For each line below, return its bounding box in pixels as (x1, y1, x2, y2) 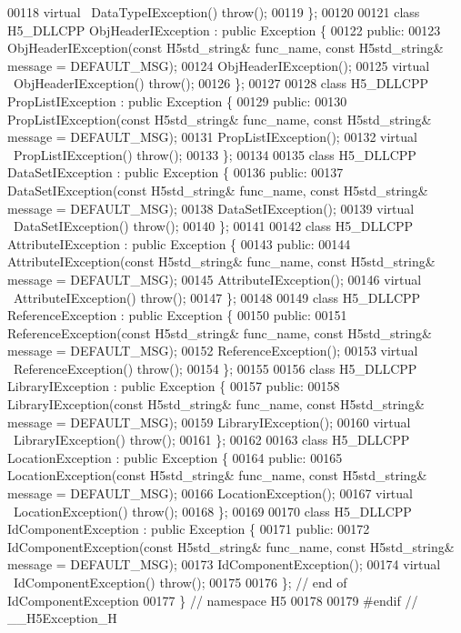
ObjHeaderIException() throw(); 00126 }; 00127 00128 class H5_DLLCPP (13, 74, 429, 93)
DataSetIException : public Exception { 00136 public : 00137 (7, 163, 344, 182)
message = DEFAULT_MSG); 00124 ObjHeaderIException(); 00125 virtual (7, 55, 430, 75)
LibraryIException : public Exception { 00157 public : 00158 (7, 377, 340, 396)
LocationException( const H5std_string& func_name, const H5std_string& (7, 466, 427, 485)
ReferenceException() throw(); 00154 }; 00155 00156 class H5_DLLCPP (13, 358, 417, 377)
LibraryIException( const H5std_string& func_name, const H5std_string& (7, 395, 425, 414)
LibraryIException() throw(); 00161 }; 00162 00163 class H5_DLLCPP (13, 430, 410, 449)
